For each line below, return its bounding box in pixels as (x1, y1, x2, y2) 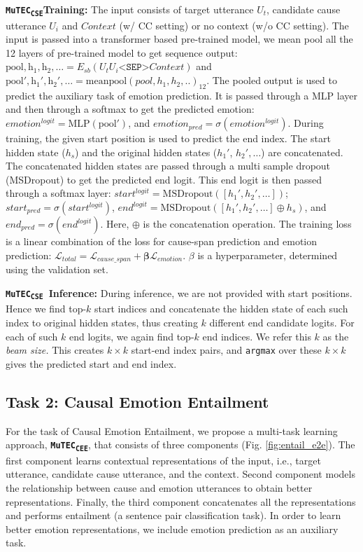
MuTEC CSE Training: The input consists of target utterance (6, 2, 254, 18)
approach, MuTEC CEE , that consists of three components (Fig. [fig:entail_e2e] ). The (6, 437, 355, 453)
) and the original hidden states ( (75, 144, 218, 159)
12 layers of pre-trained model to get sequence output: (6, 45, 238, 60)
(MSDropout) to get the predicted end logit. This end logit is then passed (6, 172, 322, 186)
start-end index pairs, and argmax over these (131, 343, 322, 357)
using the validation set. (6, 262, 108, 277)
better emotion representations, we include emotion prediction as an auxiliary (6, 521, 339, 536)
